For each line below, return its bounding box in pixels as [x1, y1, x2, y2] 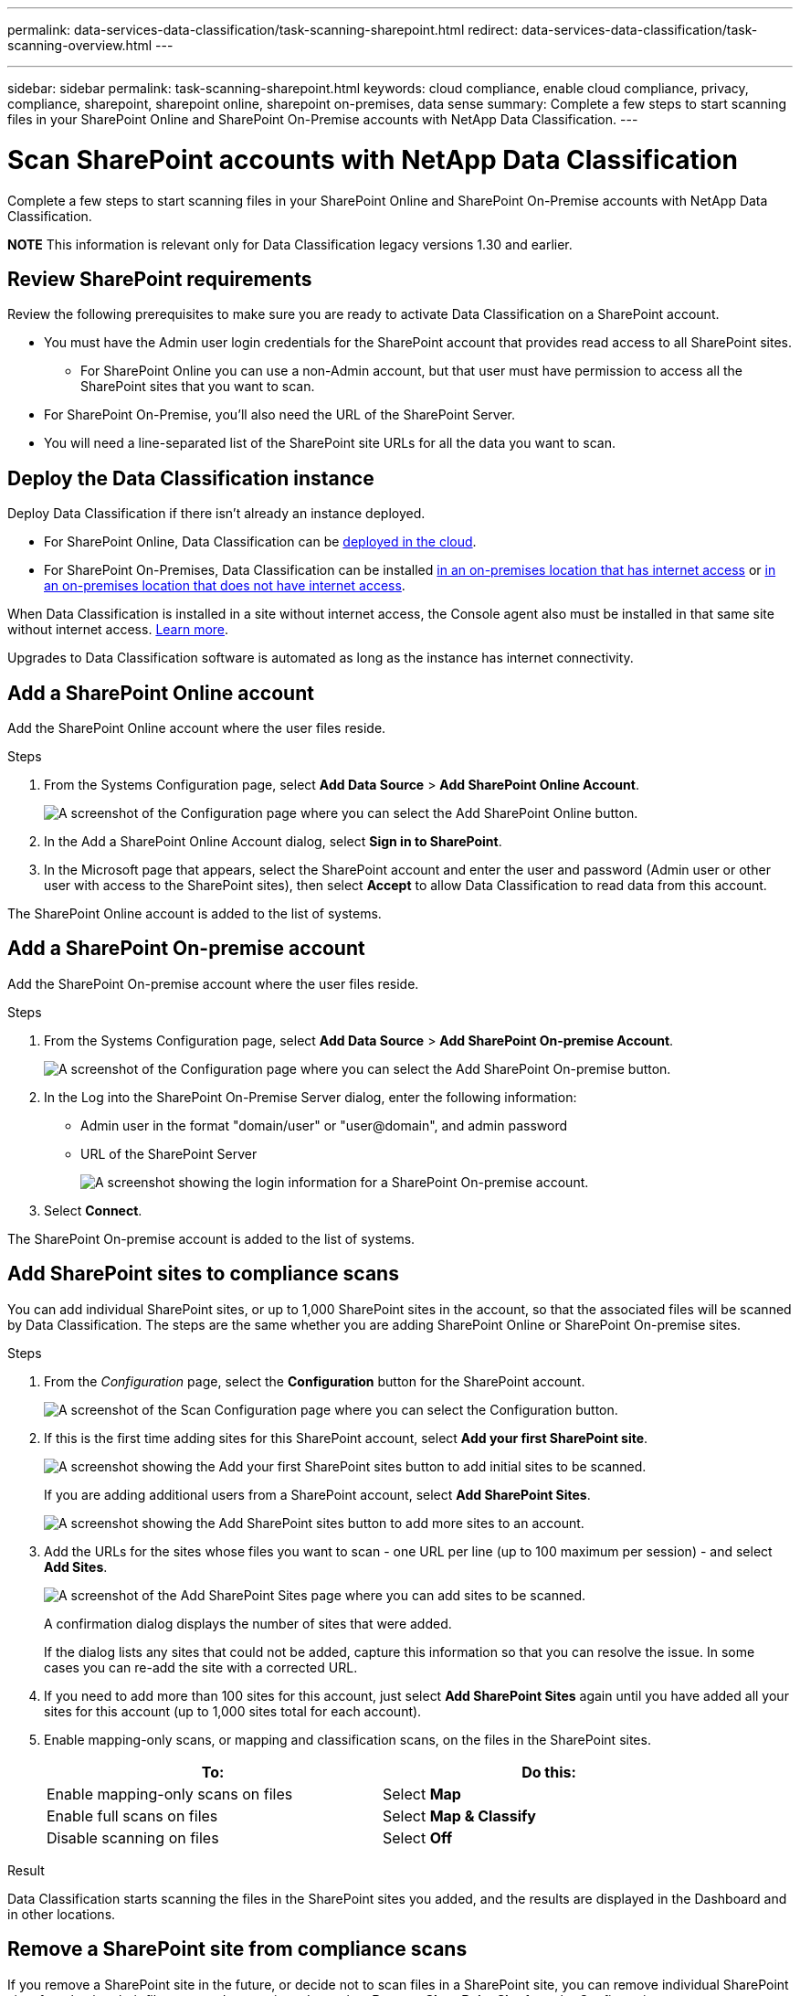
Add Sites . [44, 1558, 108, 1575]
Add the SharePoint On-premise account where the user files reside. [7, 975, 419, 992]
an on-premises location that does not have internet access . [44, 578, 405, 594]
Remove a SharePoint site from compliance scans [7, 1938, 468, 1961]
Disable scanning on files [47, 1828, 219, 1847]
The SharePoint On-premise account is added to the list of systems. [7, 1230, 416, 1247]
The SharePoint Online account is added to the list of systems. [7, 906, 382, 922]
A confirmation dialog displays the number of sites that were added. [44, 1615, 452, 1631]
